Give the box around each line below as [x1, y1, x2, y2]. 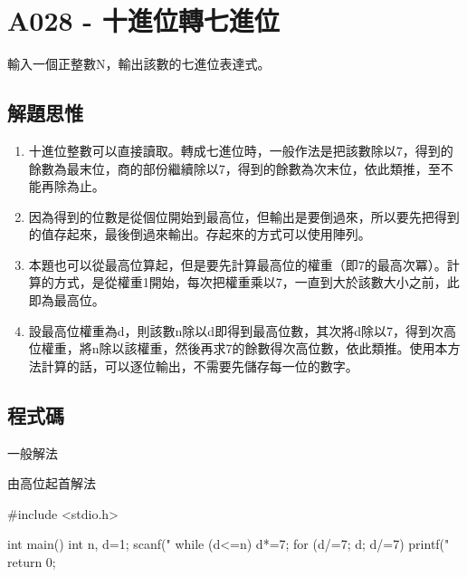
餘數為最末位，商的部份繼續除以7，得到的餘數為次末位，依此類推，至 [28, 159, 441, 178]
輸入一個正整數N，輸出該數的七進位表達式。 [7, 54, 271, 73]
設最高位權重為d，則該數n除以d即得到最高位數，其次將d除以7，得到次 [28, 321, 443, 340]
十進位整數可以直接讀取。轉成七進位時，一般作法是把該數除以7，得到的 [28, 140, 453, 159]
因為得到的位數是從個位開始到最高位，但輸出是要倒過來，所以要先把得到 [28, 207, 460, 226]
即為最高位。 [28, 291, 105, 310]
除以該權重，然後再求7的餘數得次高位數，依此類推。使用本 [99, 339, 448, 358]
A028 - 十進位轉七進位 [7, 2, 280, 39]
